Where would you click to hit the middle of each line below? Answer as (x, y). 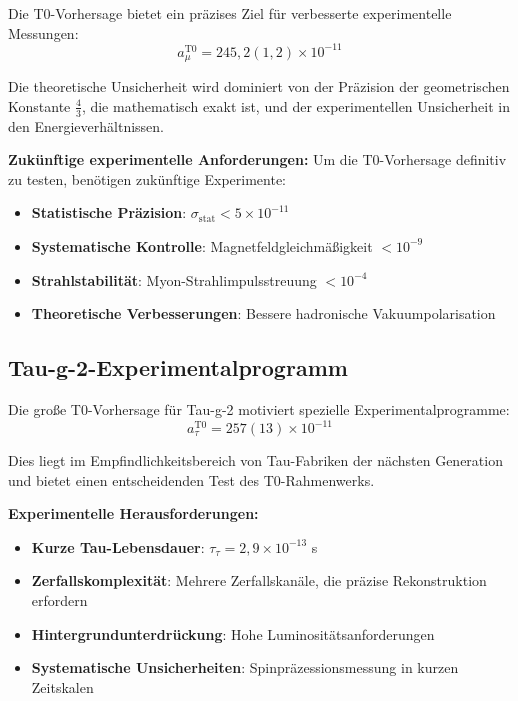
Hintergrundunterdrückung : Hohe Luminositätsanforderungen (233, 633)
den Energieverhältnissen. (86, 125)
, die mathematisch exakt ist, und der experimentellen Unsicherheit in (295, 105)
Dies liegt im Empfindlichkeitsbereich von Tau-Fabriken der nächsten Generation (255, 460)
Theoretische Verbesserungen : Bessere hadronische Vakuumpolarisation (263, 313)
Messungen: (43, 32)
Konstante (39, 105)
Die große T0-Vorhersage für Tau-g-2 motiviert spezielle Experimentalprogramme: (259, 408)
